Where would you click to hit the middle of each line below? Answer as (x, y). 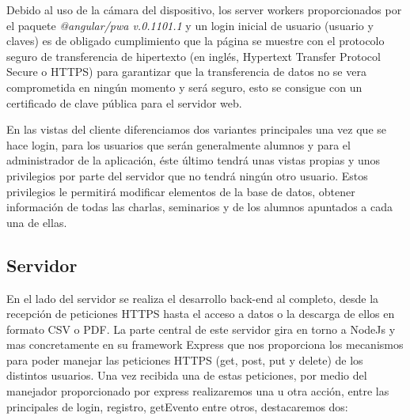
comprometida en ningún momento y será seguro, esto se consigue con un (184, 87)
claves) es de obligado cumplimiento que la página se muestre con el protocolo (196, 41)
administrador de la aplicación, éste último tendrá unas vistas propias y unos (194, 160)
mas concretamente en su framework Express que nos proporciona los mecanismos (205, 344)
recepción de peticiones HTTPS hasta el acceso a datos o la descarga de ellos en (201, 314)
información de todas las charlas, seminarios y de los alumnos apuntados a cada (199, 207)
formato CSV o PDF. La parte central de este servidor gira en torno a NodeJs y (201, 329)
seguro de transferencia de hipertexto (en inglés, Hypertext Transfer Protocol (194, 56)
